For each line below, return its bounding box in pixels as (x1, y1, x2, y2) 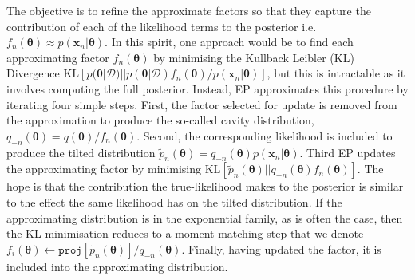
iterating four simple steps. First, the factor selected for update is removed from (6, 96, 397, 112)
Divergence (6, 65, 60, 81)
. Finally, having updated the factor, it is (181, 240, 381, 257)
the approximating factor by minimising (6, 160, 202, 177)
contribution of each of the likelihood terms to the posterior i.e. (6, 18, 317, 34)
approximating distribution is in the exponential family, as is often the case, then (6, 209, 403, 226)
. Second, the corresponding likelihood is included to (136, 127, 393, 144)
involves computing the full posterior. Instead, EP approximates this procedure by (6, 80, 409, 97)
